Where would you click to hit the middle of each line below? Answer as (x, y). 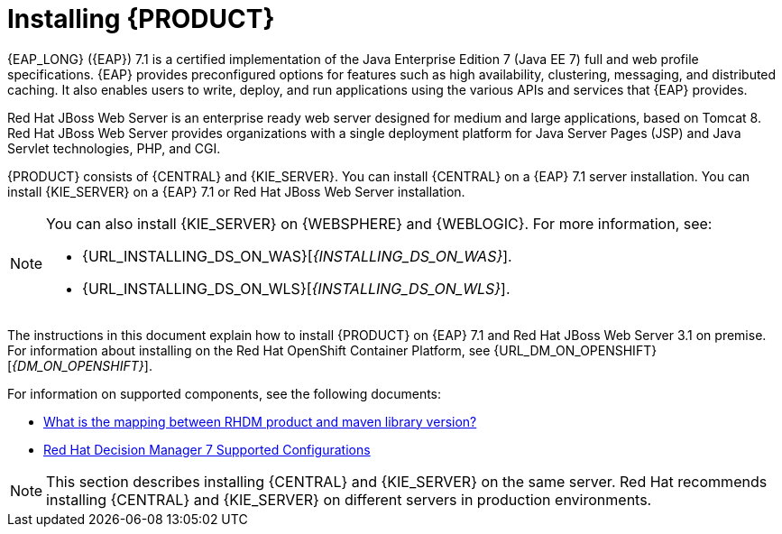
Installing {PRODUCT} (141, 19)
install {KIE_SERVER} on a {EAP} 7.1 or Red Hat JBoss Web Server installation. (236, 191)
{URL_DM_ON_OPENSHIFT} (575, 350)
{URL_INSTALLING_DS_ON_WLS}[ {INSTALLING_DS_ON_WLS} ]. (296, 288)
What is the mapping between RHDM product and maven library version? (260, 421)
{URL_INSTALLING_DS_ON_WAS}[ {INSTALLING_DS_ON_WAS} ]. (297, 256)
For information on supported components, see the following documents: (225, 393)
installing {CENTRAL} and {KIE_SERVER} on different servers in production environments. (349, 499)
